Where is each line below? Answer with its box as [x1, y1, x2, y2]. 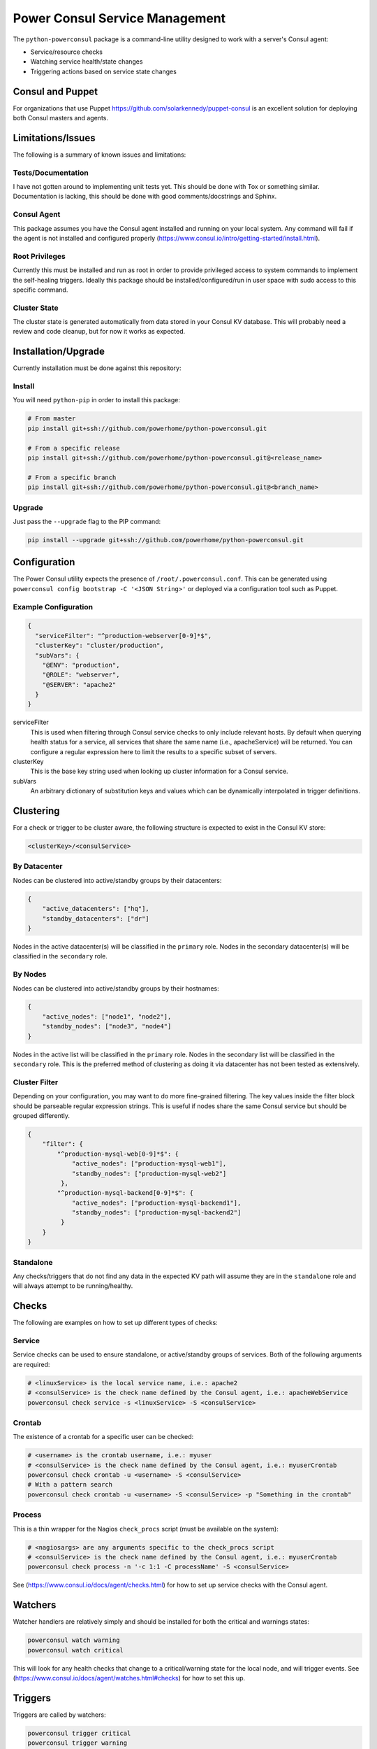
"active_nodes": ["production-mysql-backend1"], [71, 1198, 242, 1207]
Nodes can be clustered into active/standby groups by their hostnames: [13, 984, 219, 993]
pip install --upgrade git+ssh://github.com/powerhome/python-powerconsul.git [27, 536, 304, 544]
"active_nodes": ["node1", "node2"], [42, 1012, 172, 1021]
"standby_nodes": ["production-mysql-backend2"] [71, 1209, 242, 1217]
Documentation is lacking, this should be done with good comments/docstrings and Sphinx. [13, 192, 277, 201]
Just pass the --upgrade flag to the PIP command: [13, 517, 161, 525]
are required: [13, 1360, 50, 1368]
